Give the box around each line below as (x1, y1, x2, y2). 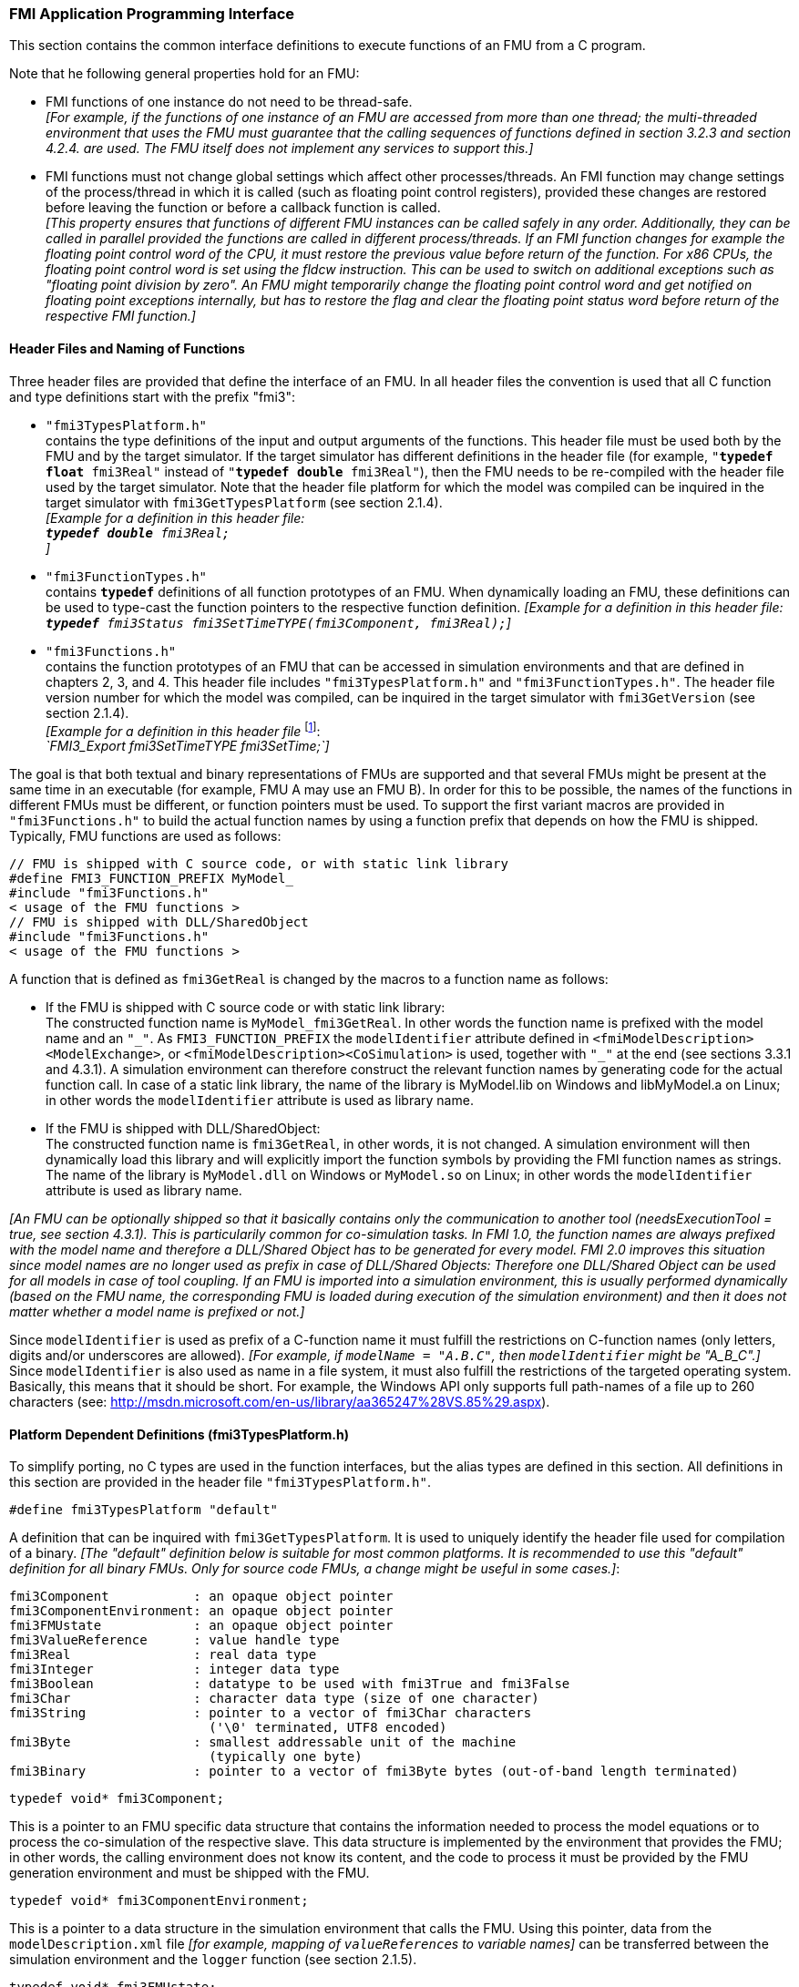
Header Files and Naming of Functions (9, 340, 245, 356)
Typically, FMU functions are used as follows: (9, 828, 282, 845)
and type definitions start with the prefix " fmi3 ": (9, 388, 295, 405)
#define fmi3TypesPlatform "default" (9, 1502, 279, 1518)
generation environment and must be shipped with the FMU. (9, 1865, 370, 1881)
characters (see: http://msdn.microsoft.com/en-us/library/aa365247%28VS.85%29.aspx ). (9, 1394, 550, 1410)
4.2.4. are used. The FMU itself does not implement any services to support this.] (46, 140, 534, 157)
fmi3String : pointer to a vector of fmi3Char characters (9, 1705, 532, 1721)
